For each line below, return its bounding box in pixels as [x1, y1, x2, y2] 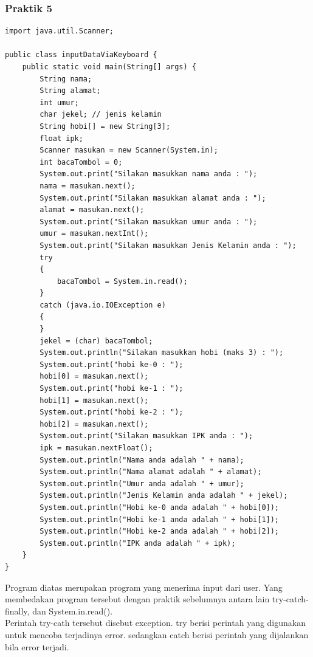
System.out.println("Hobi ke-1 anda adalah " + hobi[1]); [40, 515, 280, 524]
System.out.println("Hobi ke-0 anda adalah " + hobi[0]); [40, 503, 280, 512]
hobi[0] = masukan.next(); [40, 372, 149, 381]
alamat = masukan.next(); [40, 205, 145, 215]
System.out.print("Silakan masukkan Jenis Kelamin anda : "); [40, 241, 297, 250]
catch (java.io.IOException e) [40, 300, 166, 309]
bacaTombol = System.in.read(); [57, 277, 188, 286]
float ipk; [40, 134, 83, 143]
